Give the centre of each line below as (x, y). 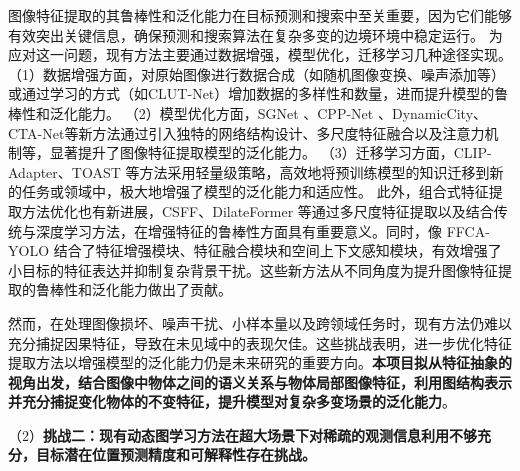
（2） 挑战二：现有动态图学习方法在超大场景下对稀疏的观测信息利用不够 (242, 434)
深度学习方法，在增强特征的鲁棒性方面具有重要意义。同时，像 (238, 230)
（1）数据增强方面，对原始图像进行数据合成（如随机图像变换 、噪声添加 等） (256, 73)
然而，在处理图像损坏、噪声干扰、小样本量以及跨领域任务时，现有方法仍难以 (260, 322)
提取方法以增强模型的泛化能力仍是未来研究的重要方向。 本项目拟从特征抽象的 (260, 362)
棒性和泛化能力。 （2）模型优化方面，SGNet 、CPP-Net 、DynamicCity (241, 112)
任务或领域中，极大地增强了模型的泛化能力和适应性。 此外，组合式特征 (255, 191)
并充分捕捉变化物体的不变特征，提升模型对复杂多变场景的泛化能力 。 (232, 401)
